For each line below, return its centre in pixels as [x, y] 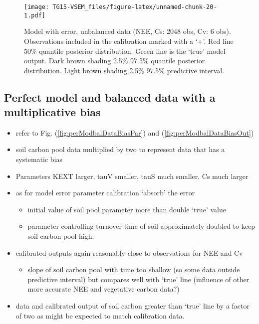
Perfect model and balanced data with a [110, 97]
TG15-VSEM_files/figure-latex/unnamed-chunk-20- [135, 7]
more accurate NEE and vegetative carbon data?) [104, 289]
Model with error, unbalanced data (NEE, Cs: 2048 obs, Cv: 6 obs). [128, 31]
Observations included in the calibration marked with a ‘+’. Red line [129, 41]
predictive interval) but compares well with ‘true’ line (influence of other [138, 279]
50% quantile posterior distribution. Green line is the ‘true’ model [125, 51]
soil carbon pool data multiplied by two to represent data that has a [120, 149]
